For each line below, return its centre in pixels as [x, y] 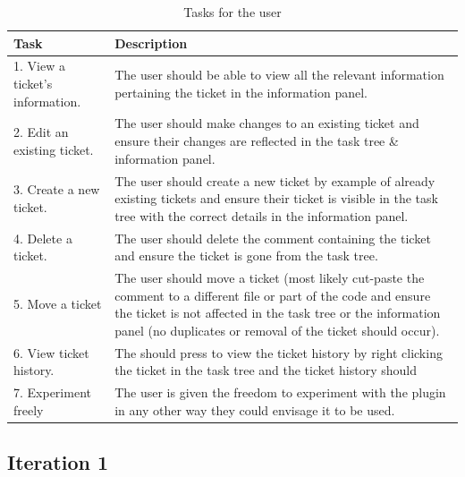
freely [29, 409]
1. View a [39, 66]
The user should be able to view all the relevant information [279, 75]
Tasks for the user [232, 12]
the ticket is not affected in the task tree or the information [278, 313]
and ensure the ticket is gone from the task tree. [246, 256]
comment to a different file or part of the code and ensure [273, 295]
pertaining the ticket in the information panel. [241, 92]
